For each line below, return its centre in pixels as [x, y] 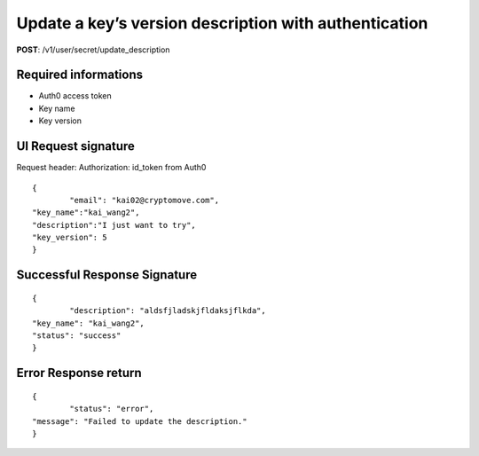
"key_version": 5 [70, 238]
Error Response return [79, 373]
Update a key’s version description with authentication [222, 23]
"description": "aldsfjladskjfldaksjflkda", [168, 311]
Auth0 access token [75, 96]
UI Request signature [75, 146]
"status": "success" [77, 336]
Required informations [80, 75]
